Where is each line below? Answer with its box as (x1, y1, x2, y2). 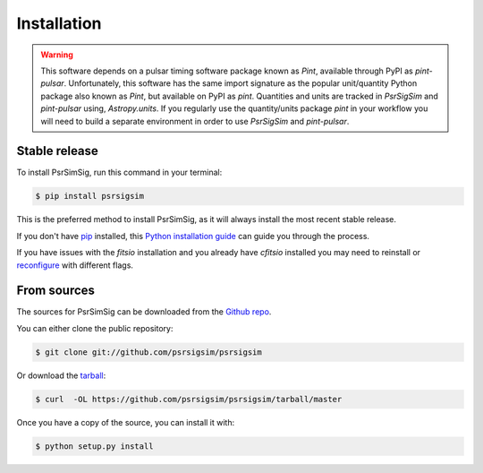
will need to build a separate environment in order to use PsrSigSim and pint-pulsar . (40, 116, 350, 126)
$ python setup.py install (35, 441, 154, 451)
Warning (40, 49, 73, 60)
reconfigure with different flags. (16, 260, 134, 271)
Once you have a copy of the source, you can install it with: (16, 417, 235, 427)
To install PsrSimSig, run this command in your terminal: (16, 167, 223, 178)
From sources (16, 283, 96, 298)
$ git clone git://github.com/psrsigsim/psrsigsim (35, 347, 263, 357)
